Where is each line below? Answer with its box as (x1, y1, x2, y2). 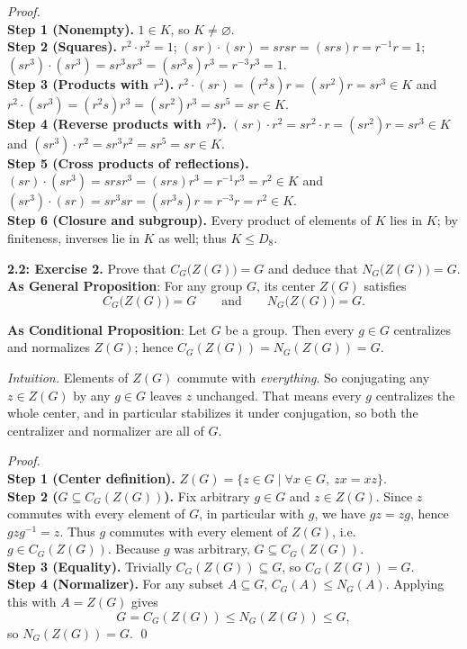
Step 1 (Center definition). (7, 468, 175, 487)
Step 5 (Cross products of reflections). (7, 153, 249, 172)
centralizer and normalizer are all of (7, 420, 204, 439)
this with (7, 592, 57, 611)
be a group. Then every (225, 320, 355, 338)
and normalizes (7, 338, 90, 356)
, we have (314, 504, 366, 523)
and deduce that (268, 258, 358, 277)
